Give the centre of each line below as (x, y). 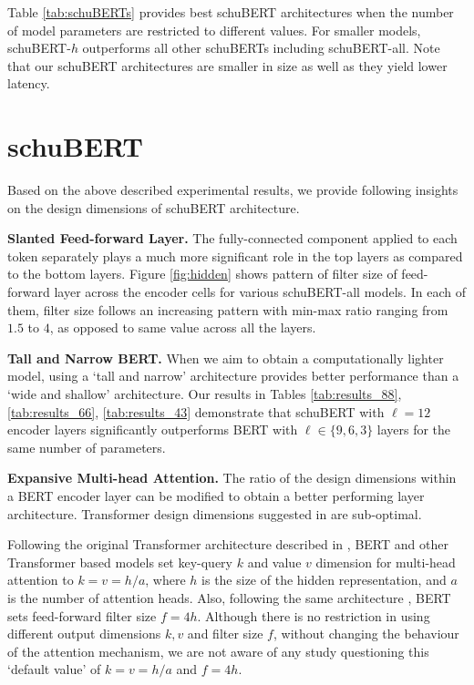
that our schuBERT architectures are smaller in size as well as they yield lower (227, 65)
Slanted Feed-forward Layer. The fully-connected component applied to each (232, 238)
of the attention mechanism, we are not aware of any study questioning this (218, 651)
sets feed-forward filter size (82, 615)
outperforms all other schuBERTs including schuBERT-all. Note (261, 48)
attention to (41, 580)
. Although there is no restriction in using (314, 615)
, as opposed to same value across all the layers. (183, 327)
